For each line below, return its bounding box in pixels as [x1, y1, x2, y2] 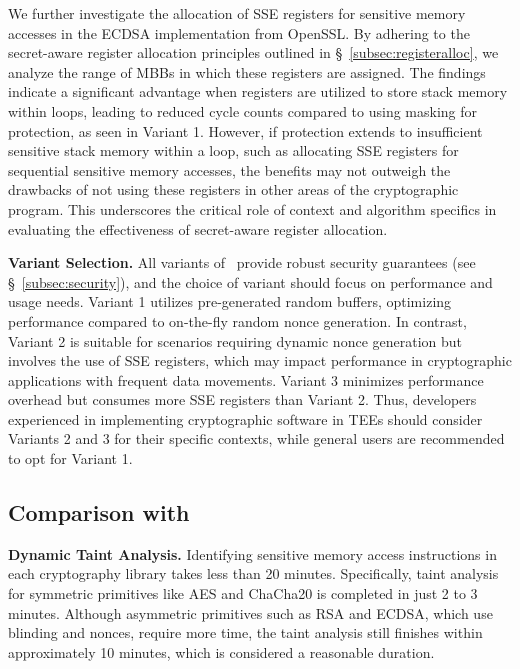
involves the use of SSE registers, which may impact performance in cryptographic [8, 350, 512, 371]
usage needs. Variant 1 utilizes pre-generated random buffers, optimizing [8, 291, 452, 312]
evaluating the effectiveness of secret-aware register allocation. [8, 218, 388, 239]
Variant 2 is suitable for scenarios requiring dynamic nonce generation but [8, 330, 463, 351]
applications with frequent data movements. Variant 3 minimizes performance [8, 369, 484, 390]
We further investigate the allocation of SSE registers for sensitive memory [8, 3, 466, 23]
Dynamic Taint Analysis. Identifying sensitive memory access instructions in [8, 543, 497, 564]
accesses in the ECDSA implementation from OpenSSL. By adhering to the [8, 22, 470, 43]
